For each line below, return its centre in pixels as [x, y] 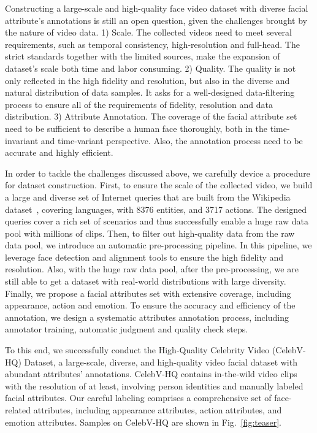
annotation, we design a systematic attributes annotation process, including [147, 317]
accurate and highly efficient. [59, 152]
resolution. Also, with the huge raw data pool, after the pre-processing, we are [152, 269]
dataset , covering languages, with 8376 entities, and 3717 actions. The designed [156, 209]
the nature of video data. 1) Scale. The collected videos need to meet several [149, 32]
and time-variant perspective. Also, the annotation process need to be [172, 140]
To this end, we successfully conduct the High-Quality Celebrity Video [137, 350]
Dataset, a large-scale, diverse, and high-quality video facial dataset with [161, 362]
